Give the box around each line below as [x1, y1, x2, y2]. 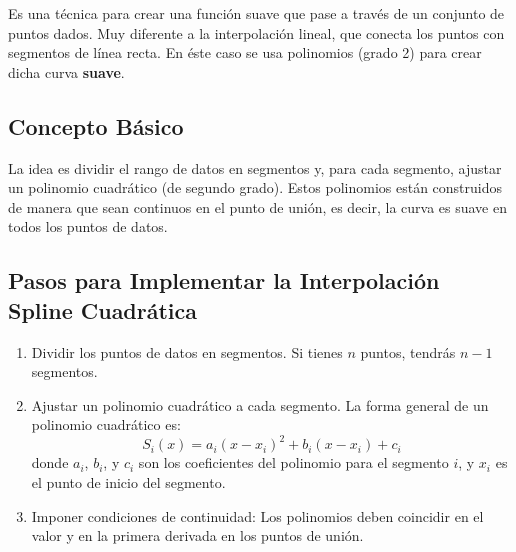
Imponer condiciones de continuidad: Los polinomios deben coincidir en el [31, 505, 484, 526]
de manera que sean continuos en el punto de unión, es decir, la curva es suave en [8, 196, 507, 217]
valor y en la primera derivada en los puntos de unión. [31, 525, 364, 546]
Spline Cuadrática [8, 294, 198, 325]
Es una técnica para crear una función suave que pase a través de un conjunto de [8, 3, 505, 23]
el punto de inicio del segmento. [31, 472, 226, 493]
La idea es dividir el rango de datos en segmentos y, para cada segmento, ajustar [8, 157, 502, 178]
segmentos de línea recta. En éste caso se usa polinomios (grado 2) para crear [8, 42, 482, 63]
